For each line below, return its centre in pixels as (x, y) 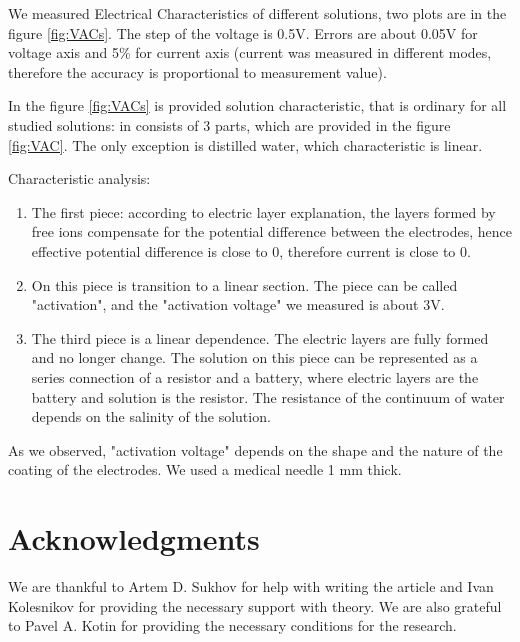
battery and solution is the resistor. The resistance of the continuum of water (268, 396)
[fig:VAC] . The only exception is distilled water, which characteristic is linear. (245, 144)
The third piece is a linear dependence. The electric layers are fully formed (260, 337)
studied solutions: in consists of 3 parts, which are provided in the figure (229, 124)
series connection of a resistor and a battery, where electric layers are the (255, 376)
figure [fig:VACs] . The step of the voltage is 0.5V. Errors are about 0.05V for (243, 32)
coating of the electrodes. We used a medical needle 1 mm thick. (205, 469)
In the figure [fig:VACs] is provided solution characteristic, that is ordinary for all (257, 105)
